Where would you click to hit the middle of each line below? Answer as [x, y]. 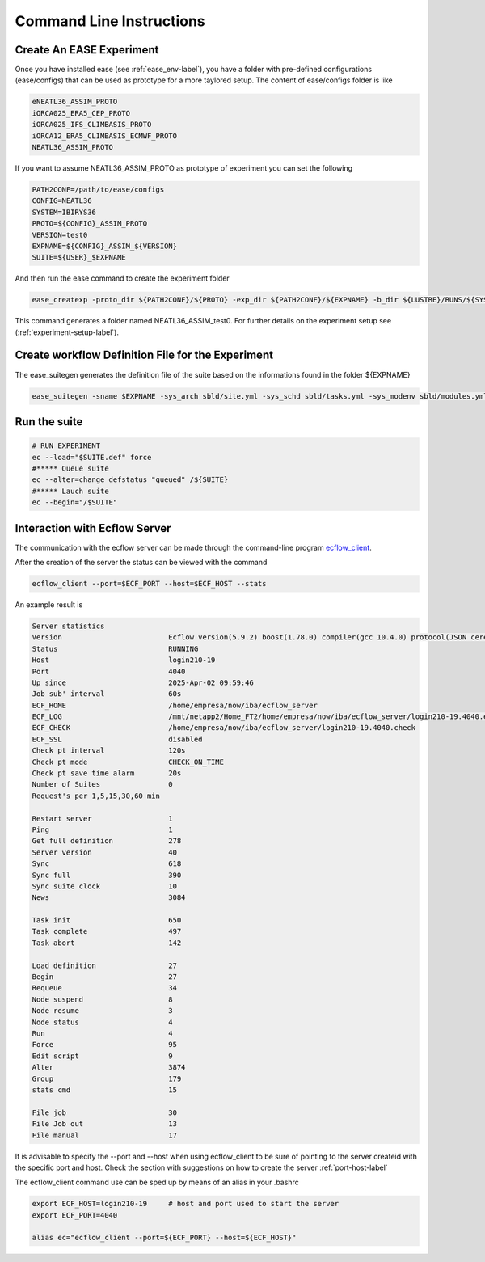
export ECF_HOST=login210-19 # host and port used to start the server [186, 1204]
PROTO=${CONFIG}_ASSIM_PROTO [90, 224]
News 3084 [109, 898]
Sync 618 [107, 864]
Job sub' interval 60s [107, 694]
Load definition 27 [105, 965]
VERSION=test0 [60, 235]
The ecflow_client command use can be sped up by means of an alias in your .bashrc [157, 1182]
